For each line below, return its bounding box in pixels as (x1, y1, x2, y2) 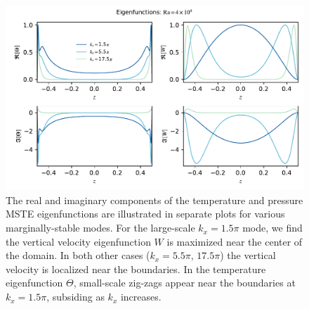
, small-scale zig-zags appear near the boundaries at (73, 275, 296, 290)
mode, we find (242, 220, 303, 235)
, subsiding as (46, 289, 105, 304)
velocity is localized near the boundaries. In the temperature (6, 261, 266, 276)
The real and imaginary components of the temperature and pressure (6, 192, 303, 207)
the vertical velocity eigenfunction (6, 234, 151, 248)
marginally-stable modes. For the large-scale (6, 220, 195, 235)
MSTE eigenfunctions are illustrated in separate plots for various (6, 206, 285, 221)
